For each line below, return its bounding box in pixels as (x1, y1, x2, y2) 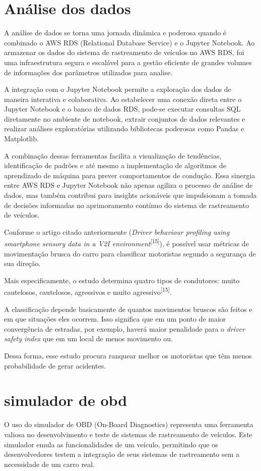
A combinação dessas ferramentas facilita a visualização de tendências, (4, 150, 222, 161)
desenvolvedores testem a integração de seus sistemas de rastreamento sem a (4, 449, 240, 459)
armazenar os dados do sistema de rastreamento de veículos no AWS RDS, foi (4, 47, 244, 58)
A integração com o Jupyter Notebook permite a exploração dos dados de (4, 84, 231, 94)
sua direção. (4, 258, 41, 269)
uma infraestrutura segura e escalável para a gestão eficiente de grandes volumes (4, 57, 252, 67)
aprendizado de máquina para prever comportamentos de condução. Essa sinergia (4, 170, 255, 180)
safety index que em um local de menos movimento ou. (4, 333, 173, 344)
